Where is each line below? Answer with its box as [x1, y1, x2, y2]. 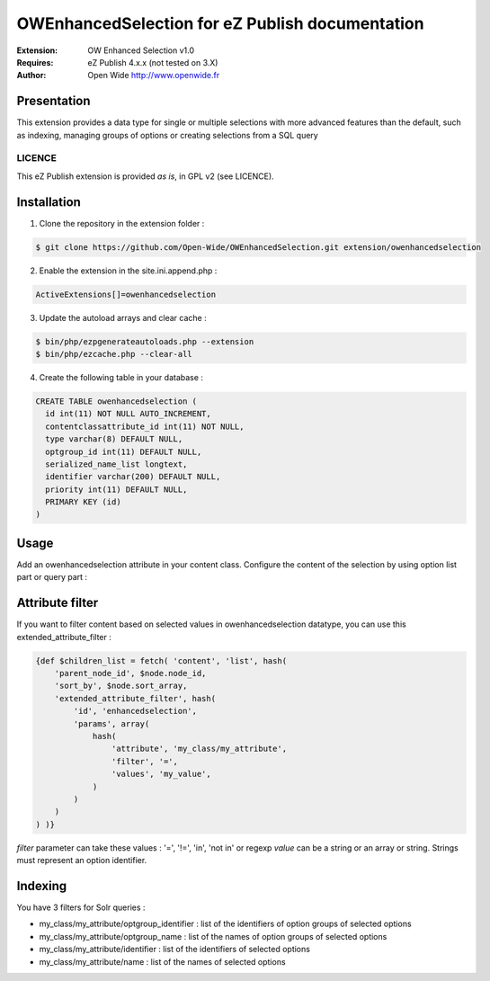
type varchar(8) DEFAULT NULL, [45, 434, 183, 444]
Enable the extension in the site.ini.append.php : [39, 265, 218, 276]
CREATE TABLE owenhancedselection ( [35, 396, 198, 406]
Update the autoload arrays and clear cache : [39, 312, 207, 323]
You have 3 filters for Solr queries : [16, 902, 146, 913]
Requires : [16, 57, 54, 67]
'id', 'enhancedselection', [73, 706, 198, 717]
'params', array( [73, 718, 150, 728]
